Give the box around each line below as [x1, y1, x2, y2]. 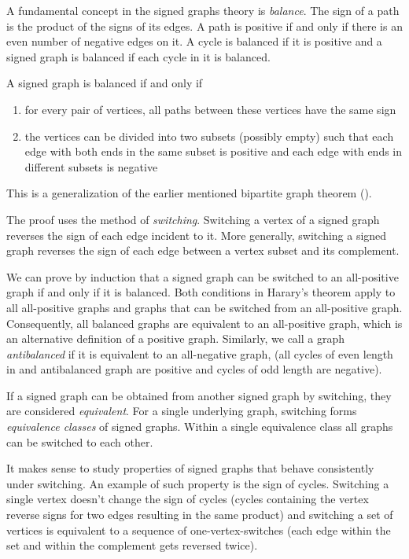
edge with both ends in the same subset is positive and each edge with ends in [24, 143, 403, 160]
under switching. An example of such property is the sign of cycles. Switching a [6, 475, 389, 491]
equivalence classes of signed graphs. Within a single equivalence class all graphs [6, 418, 393, 435]
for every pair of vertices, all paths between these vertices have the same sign [24, 101, 396, 117]
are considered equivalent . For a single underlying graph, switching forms [6, 403, 357, 419]
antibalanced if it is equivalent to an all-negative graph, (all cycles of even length [6, 345, 393, 362]
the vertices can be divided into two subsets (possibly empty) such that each [24, 127, 394, 144]
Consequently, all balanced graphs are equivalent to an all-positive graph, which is [6, 314, 403, 331]
